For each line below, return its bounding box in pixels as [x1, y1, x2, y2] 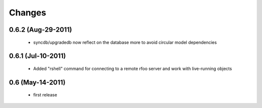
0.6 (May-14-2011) [9, 78, 65, 86]
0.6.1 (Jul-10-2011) [9, 52, 66, 60]
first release [33, 92, 58, 98]
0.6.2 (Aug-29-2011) [9, 26, 72, 34]
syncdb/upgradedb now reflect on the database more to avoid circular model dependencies [33, 39, 217, 45]
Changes [9, 7, 46, 18]
